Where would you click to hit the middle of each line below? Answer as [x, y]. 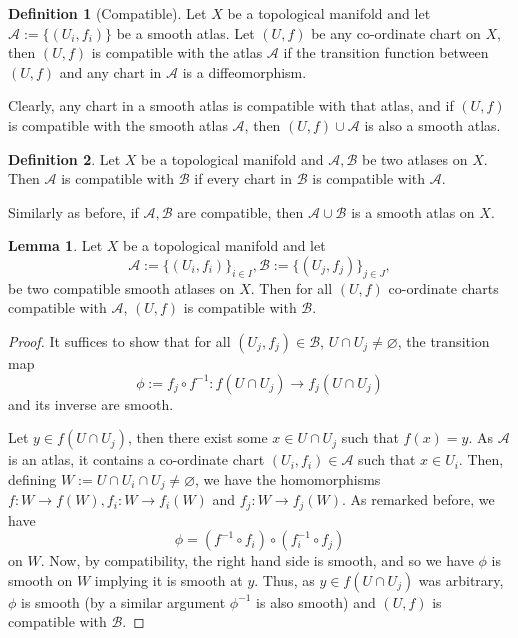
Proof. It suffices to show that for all [119, 340]
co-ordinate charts [443, 287]
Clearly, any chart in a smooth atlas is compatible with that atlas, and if [231, 105]
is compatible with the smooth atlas [118, 124]
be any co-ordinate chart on [396, 32]
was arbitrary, [461, 579]
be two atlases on [415, 158]
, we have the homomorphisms [288, 478]
